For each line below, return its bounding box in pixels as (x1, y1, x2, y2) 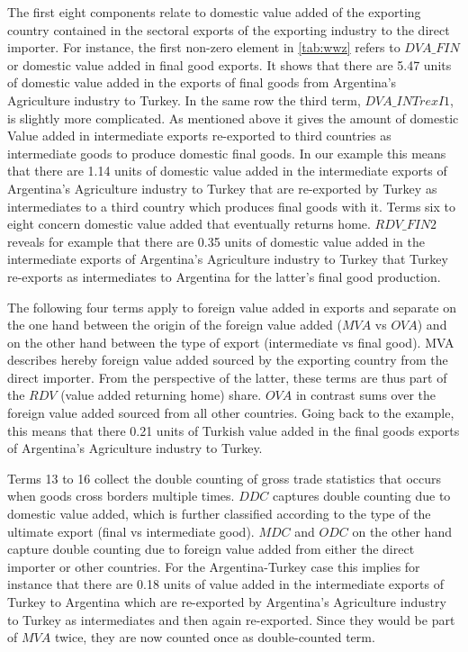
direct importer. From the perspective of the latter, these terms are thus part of (7, 367, 447, 386)
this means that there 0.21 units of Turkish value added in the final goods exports (7, 421, 460, 439)
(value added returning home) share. (60, 385, 262, 404)
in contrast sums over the (295, 385, 436, 404)
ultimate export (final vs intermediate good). (7, 521, 255, 540)
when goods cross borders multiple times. (7, 486, 235, 505)
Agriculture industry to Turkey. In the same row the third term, (7, 90, 361, 109)
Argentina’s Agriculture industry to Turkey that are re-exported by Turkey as (7, 178, 437, 197)
